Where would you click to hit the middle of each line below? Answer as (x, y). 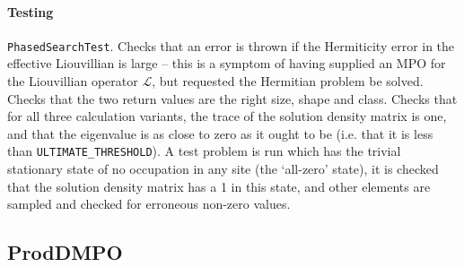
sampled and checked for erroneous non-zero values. (149, 204)
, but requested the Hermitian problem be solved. (288, 81)
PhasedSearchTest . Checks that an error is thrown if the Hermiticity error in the (231, 45)
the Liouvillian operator (73, 81)
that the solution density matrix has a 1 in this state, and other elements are (219, 186)
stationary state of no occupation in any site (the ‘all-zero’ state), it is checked (223, 169)
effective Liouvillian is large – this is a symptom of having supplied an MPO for (227, 63)
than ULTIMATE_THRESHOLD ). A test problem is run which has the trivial (204, 151)
